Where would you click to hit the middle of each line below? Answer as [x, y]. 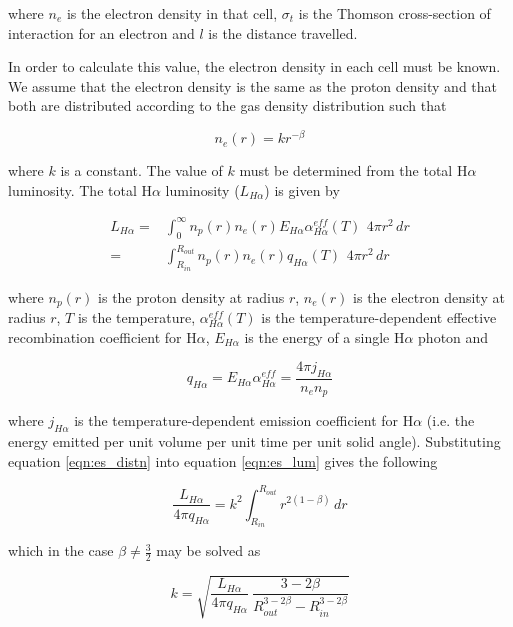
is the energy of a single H [324, 336]
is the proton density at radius [191, 296]
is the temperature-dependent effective [379, 316]
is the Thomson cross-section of [394, 13]
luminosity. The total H [80, 189]
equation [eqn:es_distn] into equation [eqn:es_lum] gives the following [223, 460]
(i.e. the [450, 420]
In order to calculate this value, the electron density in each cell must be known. [254, 66]
